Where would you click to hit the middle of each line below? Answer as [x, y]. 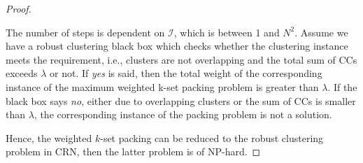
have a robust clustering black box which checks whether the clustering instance [177, 46]
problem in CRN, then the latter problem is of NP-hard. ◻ [133, 151]
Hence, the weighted [49, 137]
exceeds [22, 73]
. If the [342, 86]
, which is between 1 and [227, 32]
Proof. [19, 8]
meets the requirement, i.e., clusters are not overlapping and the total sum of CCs [181, 59]
